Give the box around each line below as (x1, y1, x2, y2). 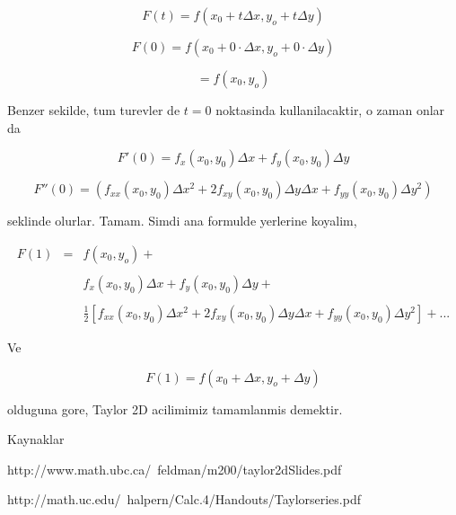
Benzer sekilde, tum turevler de (7, 101, 180, 119)
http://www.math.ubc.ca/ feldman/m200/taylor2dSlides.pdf (7, 459, 342, 478)
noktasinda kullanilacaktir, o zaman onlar (215, 101, 445, 119)
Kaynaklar (7, 430, 65, 448)
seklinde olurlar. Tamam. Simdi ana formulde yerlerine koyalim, (7, 211, 357, 230)
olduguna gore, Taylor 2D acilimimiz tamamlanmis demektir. (7, 399, 343, 418)
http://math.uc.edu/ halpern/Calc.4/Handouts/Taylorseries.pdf (7, 490, 361, 509)
